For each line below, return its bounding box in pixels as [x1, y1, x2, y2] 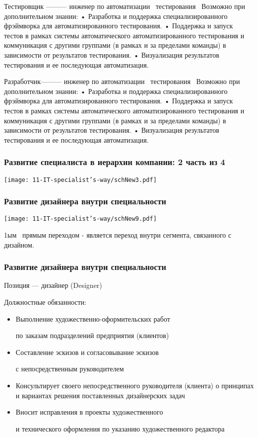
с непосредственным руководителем [15, 363, 124, 374]
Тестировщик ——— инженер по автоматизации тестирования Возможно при [4, 1, 246, 11]
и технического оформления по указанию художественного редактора [15, 423, 225, 434]
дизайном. [4, 239, 34, 250]
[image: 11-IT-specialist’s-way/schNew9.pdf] [4, 215, 157, 223]
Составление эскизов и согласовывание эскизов [15, 347, 159, 357]
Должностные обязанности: [4, 297, 86, 307]
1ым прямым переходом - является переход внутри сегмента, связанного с [4, 230, 232, 240]
